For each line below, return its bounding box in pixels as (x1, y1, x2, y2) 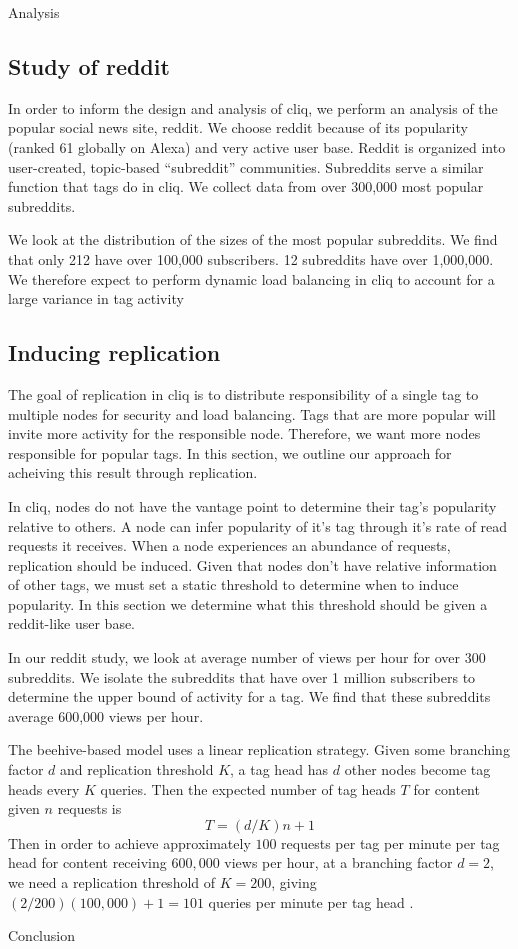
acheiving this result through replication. (8, 462, 258, 483)
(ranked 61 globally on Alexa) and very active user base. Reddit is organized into (8, 136, 506, 157)
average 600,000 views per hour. (8, 705, 204, 726)
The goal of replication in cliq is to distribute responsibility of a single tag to (8, 383, 479, 404)
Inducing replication (8, 337, 221, 368)
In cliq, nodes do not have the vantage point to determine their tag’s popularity (8, 495, 497, 516)
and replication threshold (60, 759, 214, 780)
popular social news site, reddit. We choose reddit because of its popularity (8, 117, 468, 138)
